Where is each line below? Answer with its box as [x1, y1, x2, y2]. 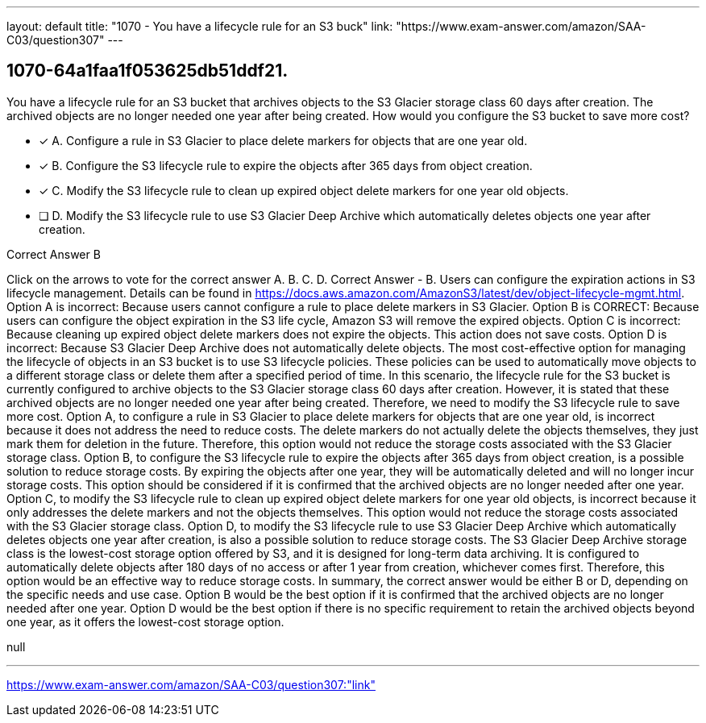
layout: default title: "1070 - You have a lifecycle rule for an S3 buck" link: [6, 19, 393, 33]
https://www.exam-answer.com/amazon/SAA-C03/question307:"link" [6, 677, 376, 692]
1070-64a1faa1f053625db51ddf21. [6, 60, 289, 81]
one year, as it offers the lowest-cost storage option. [6, 614, 284, 629]
